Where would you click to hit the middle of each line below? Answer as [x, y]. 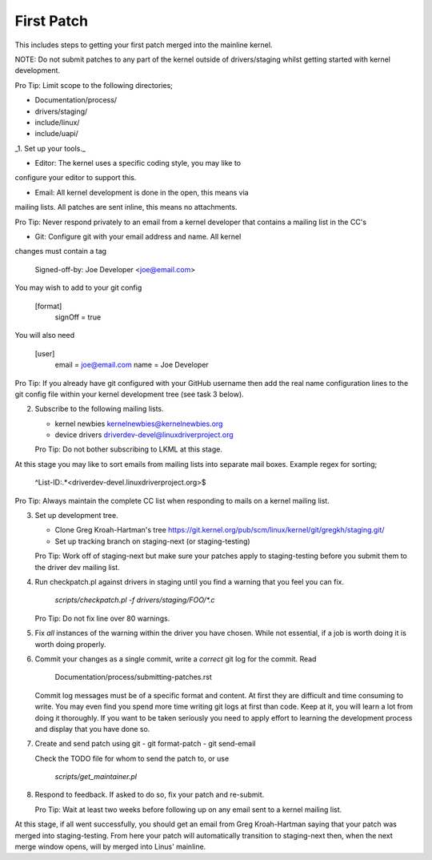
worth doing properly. [71, 644]
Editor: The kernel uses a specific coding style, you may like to [138, 163]
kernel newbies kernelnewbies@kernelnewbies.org [139, 424]
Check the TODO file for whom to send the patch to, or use [132, 758]
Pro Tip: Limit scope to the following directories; [94, 85]
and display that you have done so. [92, 729]
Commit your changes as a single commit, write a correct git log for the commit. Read [176, 659]
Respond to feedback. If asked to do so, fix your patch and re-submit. [150, 795]
